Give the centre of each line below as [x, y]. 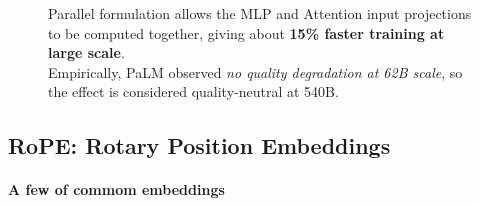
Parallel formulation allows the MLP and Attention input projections [260, 13]
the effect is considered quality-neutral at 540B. [193, 91]
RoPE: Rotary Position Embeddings [199, 145]
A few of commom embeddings [116, 189]
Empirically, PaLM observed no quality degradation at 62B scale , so [255, 71]
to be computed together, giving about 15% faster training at [246, 32]
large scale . [86, 52]
